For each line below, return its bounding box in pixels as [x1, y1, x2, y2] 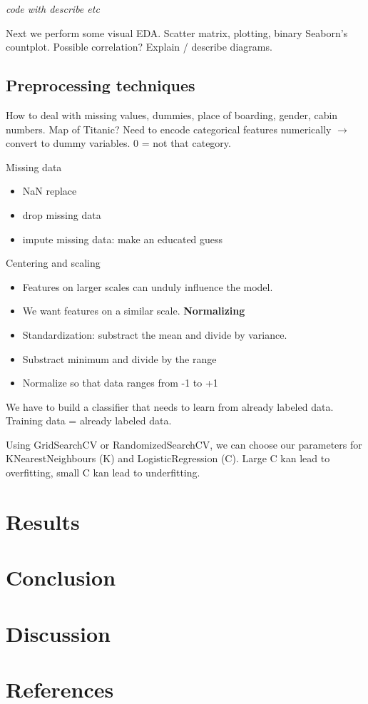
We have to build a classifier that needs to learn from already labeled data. [6, 399, 334, 414]
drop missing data [22, 207, 101, 222]
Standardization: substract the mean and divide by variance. [22, 327, 287, 342]
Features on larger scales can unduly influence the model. [22, 279, 273, 294]
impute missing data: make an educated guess [22, 231, 223, 246]
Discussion [6, 618, 111, 648]
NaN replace [22, 183, 77, 198]
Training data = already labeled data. [6, 413, 172, 428]
